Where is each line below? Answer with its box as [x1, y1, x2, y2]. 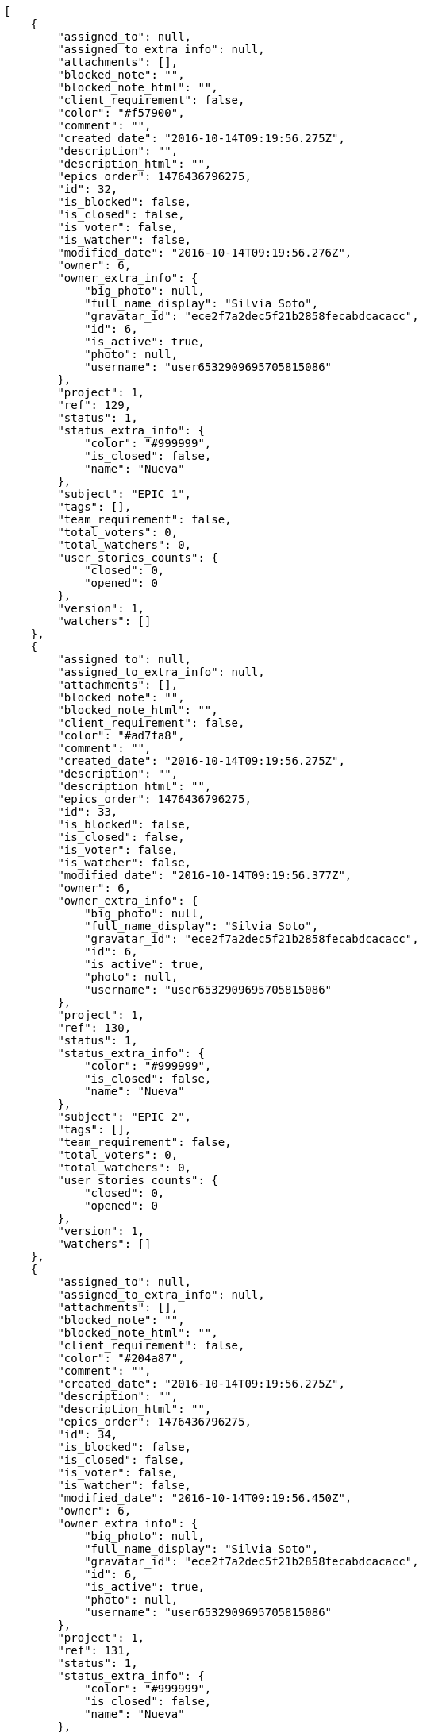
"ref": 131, [57, 1644, 132, 1657]
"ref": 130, [57, 1021, 132, 1034]
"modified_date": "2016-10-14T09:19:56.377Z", [57, 869, 352, 882]
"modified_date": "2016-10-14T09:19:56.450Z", [57, 1492, 352, 1504]
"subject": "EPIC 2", [57, 1110, 192, 1123]
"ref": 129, [57, 399, 132, 411]
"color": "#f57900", [57, 106, 185, 119]
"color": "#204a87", [57, 1352, 185, 1364]
